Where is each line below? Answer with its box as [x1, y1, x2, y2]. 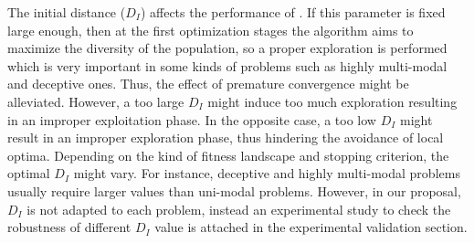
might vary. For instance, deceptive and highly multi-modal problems [73, 164, 460, 183]
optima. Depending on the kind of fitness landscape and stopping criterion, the [7, 145, 449, 164]
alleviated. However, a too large [7, 91, 184, 111]
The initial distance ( [7, 3, 126, 21]
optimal [7, 164, 50, 183]
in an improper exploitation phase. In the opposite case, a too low [7, 110, 376, 129]
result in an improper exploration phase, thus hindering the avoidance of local [7, 128, 444, 147]
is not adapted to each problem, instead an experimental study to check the [26, 199, 451, 218]
